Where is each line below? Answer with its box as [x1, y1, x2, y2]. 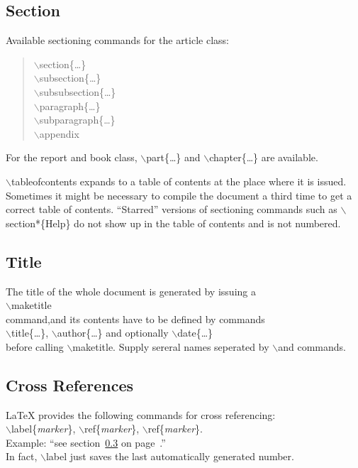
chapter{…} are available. [209, 150, 318, 165]
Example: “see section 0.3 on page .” [6, 435, 166, 450]
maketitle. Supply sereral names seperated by [72, 339, 269, 354]
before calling [6, 339, 64, 354]
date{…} [177, 325, 213, 340]
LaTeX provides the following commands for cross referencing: [6, 407, 276, 422]
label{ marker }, [11, 421, 76, 436]
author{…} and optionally [57, 325, 169, 340]
